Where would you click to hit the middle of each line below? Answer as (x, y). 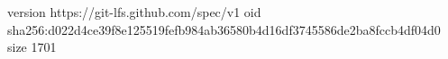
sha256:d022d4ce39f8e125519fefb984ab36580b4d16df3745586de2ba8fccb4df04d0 (224, 29)
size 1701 (32, 47)
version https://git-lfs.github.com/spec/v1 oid (134, 12)
